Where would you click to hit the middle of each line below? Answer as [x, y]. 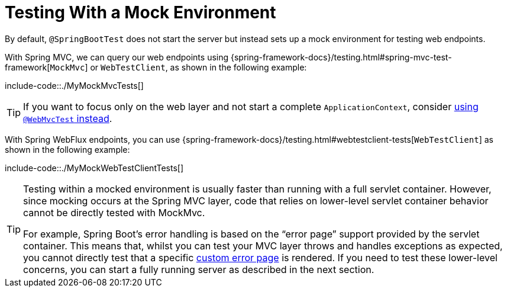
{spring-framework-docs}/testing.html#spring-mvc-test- [341, 57]
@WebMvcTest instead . [68, 118]
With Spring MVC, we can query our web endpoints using [117, 57]
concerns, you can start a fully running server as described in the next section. [199, 269]
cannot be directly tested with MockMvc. [114, 212]
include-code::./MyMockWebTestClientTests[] [94, 168]
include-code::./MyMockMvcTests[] [74, 85]
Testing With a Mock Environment [141, 12]
